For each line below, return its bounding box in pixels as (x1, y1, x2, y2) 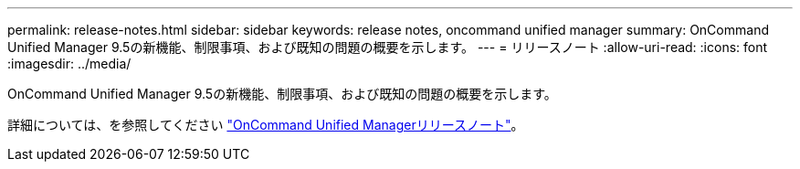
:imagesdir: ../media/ (7, 56, 132, 71)
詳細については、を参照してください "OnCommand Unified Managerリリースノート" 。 (7, 117, 524, 132)
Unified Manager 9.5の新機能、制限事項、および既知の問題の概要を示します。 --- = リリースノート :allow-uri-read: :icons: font (7, 39, 768, 55)
